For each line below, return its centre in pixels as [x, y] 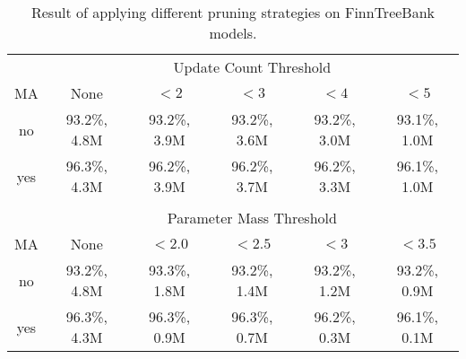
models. [233, 33]
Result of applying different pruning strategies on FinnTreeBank [233, 12]
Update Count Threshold [252, 67]
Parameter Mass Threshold [252, 218]
